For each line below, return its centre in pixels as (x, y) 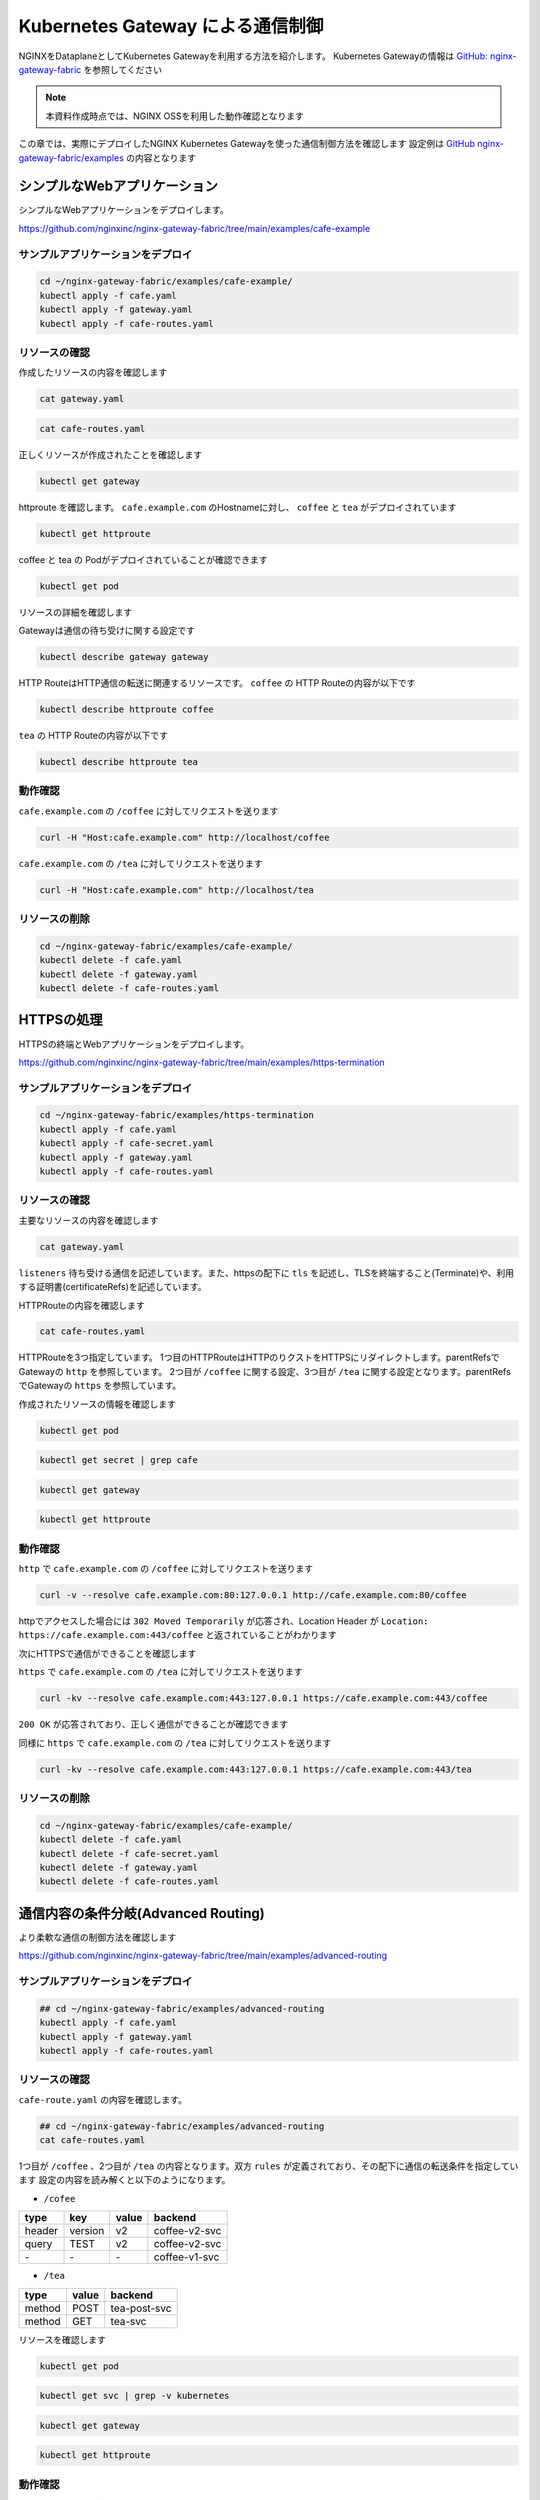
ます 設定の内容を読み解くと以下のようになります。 (124, 2180)
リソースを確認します (62, 2339)
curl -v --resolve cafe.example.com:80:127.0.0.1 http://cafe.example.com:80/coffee (253, 1595)
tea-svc (128, 2321)
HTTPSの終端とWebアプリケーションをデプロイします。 (134, 1044)
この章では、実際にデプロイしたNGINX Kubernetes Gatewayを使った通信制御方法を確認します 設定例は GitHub (246, 144)
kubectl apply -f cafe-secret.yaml (126, 1143)
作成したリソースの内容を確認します (93, 372)
